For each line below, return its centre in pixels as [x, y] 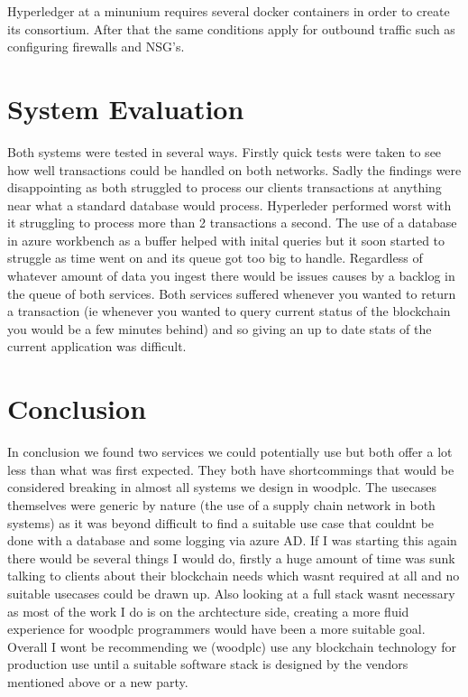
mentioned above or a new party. [98, 681]
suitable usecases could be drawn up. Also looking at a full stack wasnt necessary [231, 593]
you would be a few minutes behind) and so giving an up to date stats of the [220, 328]
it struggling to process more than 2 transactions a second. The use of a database [232, 223]
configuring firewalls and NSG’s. [96, 46]
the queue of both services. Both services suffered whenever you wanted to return [232, 293]
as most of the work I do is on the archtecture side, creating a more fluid [208, 611]
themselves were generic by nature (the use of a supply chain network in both [221, 504]
